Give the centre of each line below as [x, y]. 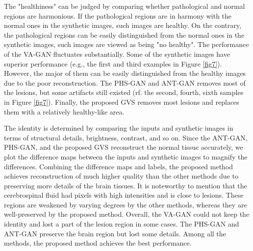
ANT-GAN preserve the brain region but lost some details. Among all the [115, 233]
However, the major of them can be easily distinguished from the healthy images [125, 73]
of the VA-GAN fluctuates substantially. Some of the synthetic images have [117, 54]
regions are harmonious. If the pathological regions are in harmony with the [118, 15]
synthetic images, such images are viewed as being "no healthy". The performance [126, 44]
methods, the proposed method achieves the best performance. [98, 243]
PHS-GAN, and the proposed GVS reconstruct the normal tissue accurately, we [124, 147]
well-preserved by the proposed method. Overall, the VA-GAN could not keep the [127, 214]
